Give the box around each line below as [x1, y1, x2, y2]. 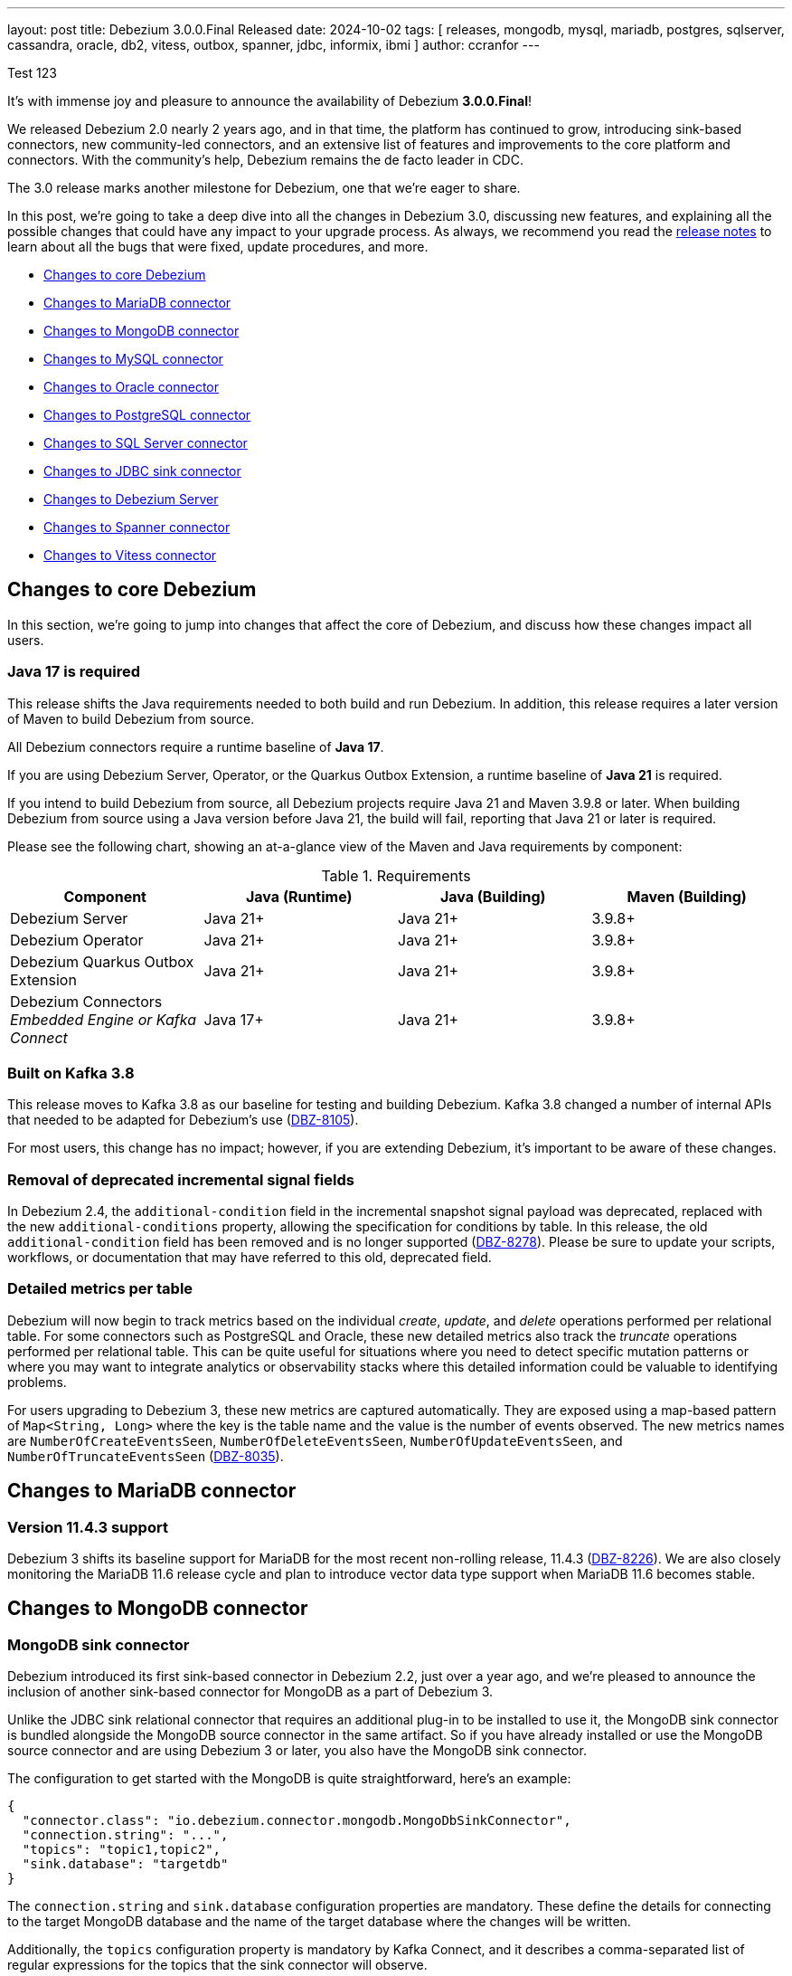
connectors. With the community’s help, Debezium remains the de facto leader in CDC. [7, 152, 523, 167]
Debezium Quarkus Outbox [10, 952, 194, 971]
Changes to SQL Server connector [43, 435, 248, 451]
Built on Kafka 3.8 [7, 1063, 135, 1082]
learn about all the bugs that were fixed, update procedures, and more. [7, 239, 429, 254]
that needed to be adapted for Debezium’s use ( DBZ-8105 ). [7, 1112, 359, 1128]
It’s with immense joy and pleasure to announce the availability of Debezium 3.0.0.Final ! [7, 93, 532, 109]
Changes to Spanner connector [43, 519, 231, 535]
